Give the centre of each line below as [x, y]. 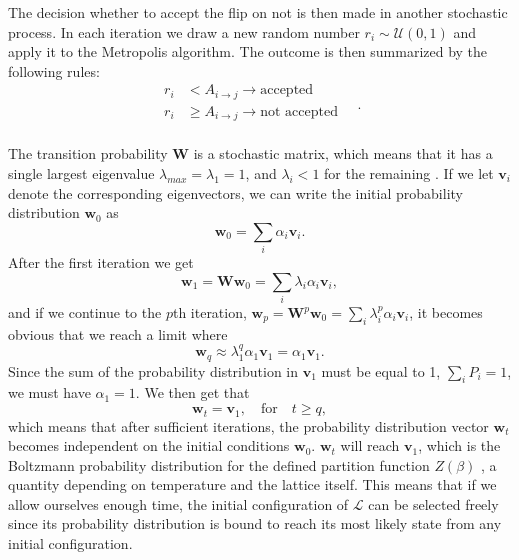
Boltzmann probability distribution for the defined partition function [219, 464]
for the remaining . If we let [409, 172]
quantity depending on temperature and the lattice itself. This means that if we [252, 484]
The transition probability [88, 153]
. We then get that [192, 392]
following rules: [54, 70]
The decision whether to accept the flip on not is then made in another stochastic [258, 12]
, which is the [459, 445]
